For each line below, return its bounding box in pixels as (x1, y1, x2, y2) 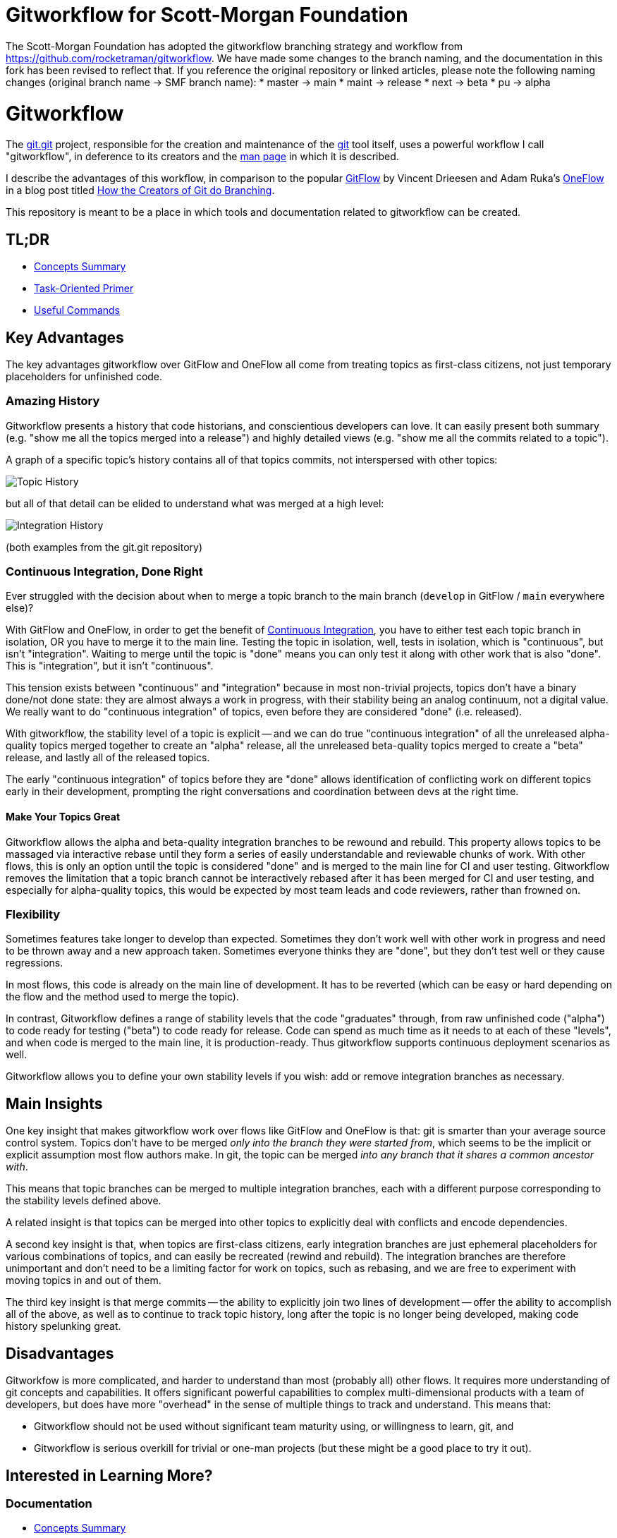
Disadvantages (6, 1344, 114, 1362)
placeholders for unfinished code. (6, 370, 163, 382)
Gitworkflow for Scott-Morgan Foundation (6, 3, 408, 27)
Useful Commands (34, 304, 121, 317)
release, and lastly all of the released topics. (6, 751, 210, 764)
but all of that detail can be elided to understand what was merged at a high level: (6, 497, 384, 509)
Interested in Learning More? (6, 1466, 213, 1484)
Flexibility (6, 907, 61, 922)
